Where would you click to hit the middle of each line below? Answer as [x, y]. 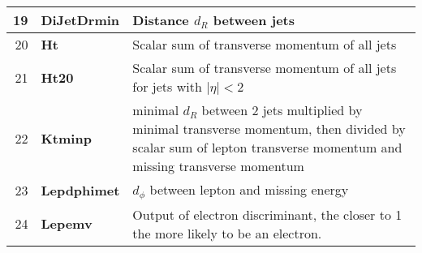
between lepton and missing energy [249, 189]
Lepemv [67, 224]
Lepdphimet [80, 190]
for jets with [167, 86]
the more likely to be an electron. [227, 233]
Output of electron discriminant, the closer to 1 [267, 214]
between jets [254, 20]
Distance [161, 20]
